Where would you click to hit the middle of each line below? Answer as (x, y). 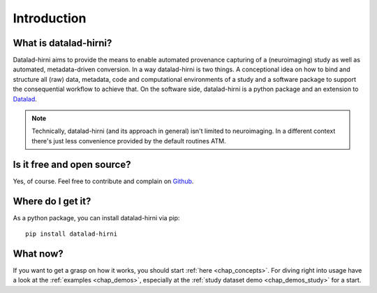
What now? (38, 253)
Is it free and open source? (72, 164)
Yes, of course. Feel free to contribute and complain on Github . (103, 181)
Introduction (50, 18)
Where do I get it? (52, 201)
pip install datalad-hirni (72, 234)
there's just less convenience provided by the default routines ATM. (129, 141)
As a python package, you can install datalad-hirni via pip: (96, 217)
